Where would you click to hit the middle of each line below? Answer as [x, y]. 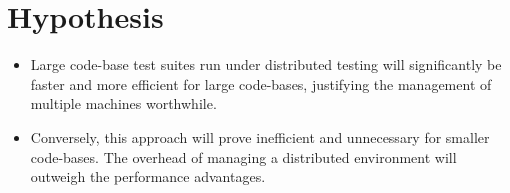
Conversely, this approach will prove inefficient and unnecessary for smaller [260, 136]
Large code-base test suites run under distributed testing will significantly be [266, 64]
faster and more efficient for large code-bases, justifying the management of [261, 83]
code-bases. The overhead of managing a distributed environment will [243, 156]
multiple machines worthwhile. [123, 103]
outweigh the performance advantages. [148, 176]
